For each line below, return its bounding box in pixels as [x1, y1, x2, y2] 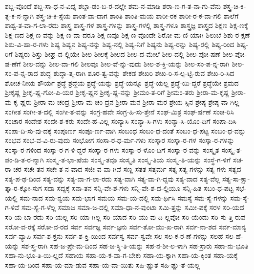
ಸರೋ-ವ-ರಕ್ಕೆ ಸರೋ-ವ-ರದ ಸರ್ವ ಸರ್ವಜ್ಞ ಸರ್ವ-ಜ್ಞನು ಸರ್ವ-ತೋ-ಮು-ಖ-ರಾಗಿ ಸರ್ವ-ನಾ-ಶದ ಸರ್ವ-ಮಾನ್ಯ [5, 221, 246, 231]
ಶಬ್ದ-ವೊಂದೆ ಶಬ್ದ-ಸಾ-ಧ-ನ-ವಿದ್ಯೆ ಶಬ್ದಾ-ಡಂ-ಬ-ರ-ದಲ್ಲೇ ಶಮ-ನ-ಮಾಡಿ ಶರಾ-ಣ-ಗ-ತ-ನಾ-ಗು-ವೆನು [5, 1, 221, 11]
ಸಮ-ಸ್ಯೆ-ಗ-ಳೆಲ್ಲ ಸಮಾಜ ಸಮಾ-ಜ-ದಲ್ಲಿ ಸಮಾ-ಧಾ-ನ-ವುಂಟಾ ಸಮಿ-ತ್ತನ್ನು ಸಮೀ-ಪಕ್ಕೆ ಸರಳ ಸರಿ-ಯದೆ [21, 202, 245, 212]
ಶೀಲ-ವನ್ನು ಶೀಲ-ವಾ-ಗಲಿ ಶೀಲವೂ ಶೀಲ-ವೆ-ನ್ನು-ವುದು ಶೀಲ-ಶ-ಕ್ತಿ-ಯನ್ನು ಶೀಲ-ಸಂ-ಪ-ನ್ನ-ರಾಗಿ [23, 58, 230, 68]
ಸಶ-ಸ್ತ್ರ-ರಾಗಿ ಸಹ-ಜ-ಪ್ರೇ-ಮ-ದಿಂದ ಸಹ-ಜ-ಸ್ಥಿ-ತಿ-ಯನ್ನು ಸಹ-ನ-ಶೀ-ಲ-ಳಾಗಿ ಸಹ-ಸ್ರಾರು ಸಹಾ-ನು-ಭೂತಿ [21, 240, 249, 251]
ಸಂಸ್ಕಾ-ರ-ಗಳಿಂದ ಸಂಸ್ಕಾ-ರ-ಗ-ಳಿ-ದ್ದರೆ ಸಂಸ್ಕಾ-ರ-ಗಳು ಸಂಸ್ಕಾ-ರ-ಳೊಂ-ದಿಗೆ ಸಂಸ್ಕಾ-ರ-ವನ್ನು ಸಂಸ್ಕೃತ [5, 144, 219, 155]
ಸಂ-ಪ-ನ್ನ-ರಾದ [5, 68, 38, 78]
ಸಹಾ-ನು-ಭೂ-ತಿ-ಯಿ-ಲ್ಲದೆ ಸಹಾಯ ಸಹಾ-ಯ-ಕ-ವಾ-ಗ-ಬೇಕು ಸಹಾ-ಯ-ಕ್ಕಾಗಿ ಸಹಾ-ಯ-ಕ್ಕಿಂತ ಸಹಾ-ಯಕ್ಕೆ [5, 250, 238, 260]
